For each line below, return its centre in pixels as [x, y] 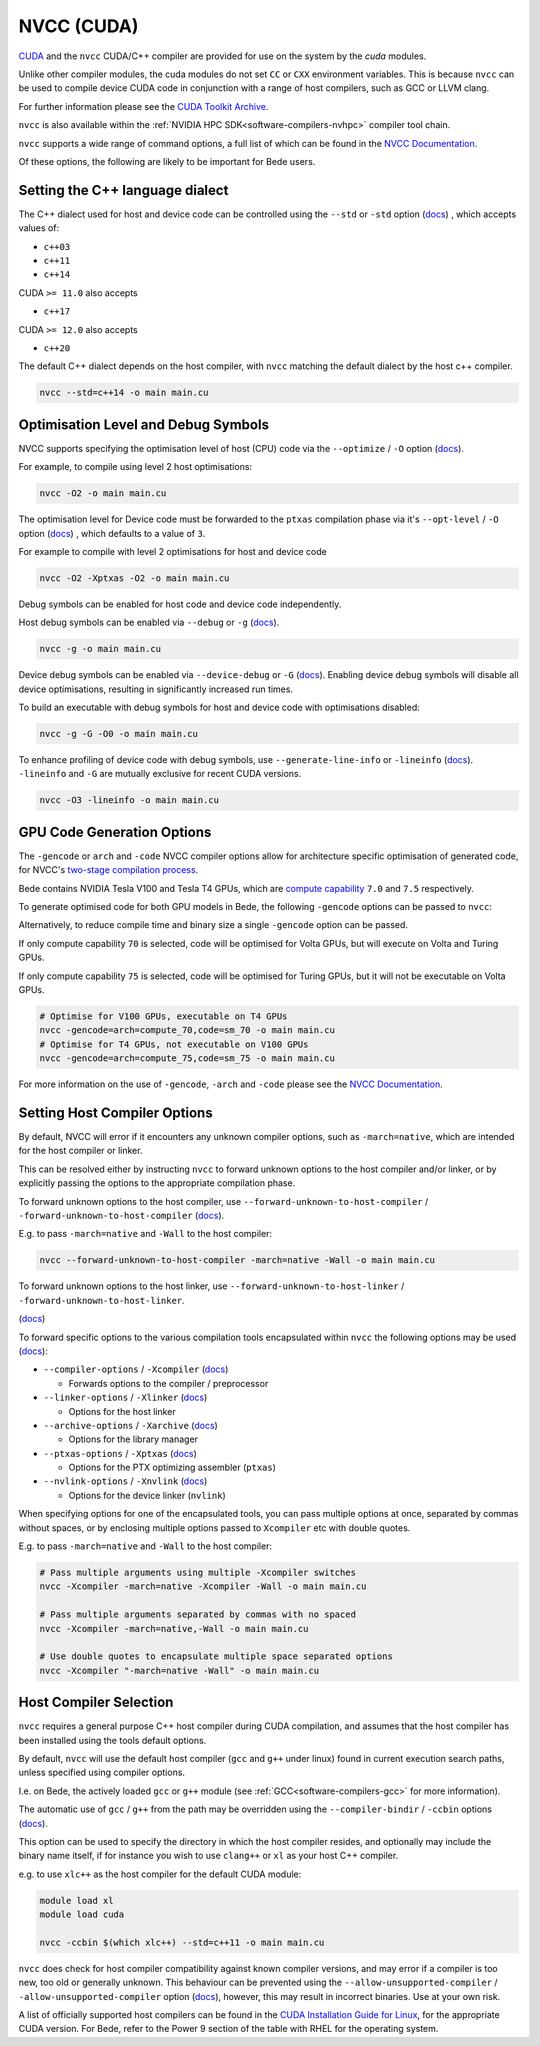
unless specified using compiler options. [101, 1772]
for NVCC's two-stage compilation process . [108, 870]
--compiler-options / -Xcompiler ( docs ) [136, 1369]
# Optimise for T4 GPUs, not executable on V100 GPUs [174, 1044]
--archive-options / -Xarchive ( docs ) [131, 1425]
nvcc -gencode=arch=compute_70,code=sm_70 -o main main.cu [187, 1030]
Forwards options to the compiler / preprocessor [168, 1383]
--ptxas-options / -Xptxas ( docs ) [120, 1453]
